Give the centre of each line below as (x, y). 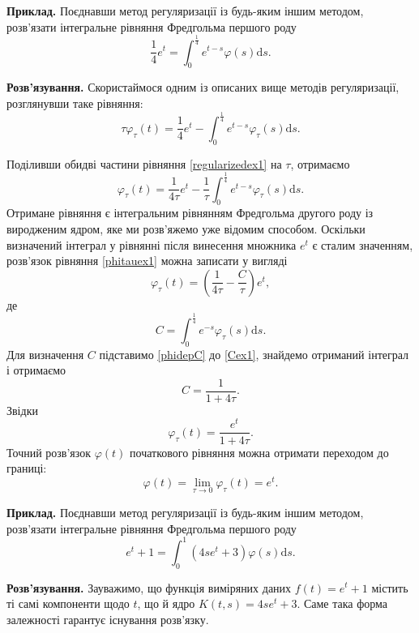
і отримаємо (36, 370)
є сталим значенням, (363, 244)
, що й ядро (166, 603)
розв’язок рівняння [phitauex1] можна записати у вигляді (147, 261)
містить (390, 587)
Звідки (22, 410)
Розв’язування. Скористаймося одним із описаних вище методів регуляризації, (203, 87)
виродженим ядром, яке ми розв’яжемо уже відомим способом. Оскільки (186, 229)
